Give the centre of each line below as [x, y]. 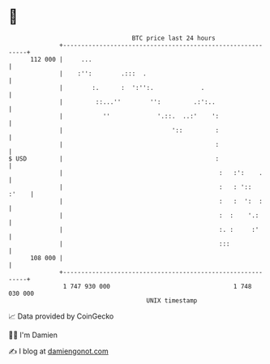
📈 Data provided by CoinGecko [61, 316]
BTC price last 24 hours [174, 38]
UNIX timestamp [172, 300]
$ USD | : [114, 158]
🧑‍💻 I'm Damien [33, 335]
